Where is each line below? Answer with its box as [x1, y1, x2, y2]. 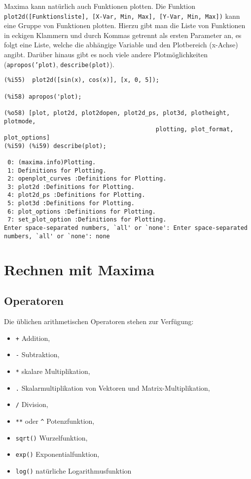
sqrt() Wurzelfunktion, [15, 432, 88, 442]
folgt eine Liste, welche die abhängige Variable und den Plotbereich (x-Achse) [4, 39, 238, 50]
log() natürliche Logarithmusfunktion [15, 465, 132, 476]
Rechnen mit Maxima [4, 259, 155, 279]
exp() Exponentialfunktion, [15, 449, 100, 459]
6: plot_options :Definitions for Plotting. [7, 208, 156, 215]
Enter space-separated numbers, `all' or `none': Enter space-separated [4, 224, 248, 232]
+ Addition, [15, 332, 50, 343]
